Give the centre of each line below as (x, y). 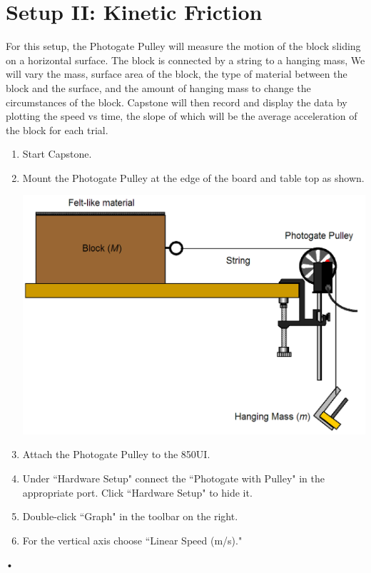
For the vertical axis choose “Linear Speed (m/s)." (132, 540)
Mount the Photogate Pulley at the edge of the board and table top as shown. (193, 177)
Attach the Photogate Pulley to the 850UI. (116, 454)
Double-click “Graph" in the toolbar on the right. (130, 516)
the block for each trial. (57, 130)
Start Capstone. (57, 154)
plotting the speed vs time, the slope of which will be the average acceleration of (182, 116)
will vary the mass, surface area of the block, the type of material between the (177, 74)
